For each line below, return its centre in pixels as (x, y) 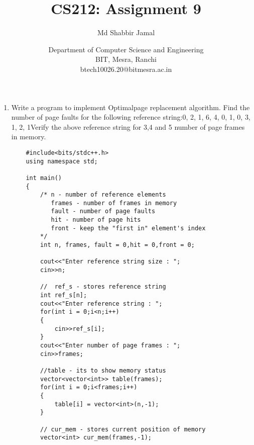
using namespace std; (62, 161)
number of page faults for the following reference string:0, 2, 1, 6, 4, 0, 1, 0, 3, (131, 117)
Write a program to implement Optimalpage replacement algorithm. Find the (131, 107)
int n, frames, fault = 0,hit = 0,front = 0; (117, 245)
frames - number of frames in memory (114, 203)
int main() (44, 178)
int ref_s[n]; (64, 295)
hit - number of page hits (96, 220)
